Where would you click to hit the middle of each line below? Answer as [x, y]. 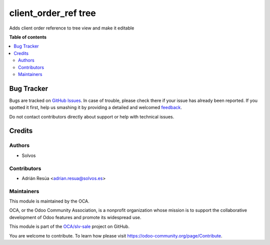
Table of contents [28, 37]
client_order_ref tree [52, 13]
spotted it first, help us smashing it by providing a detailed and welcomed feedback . [96, 107]
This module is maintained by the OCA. [49, 201]
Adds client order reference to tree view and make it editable [72, 28]
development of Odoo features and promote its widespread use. [75, 217]
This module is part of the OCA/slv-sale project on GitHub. [69, 226]
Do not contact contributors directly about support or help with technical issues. [92, 116]
